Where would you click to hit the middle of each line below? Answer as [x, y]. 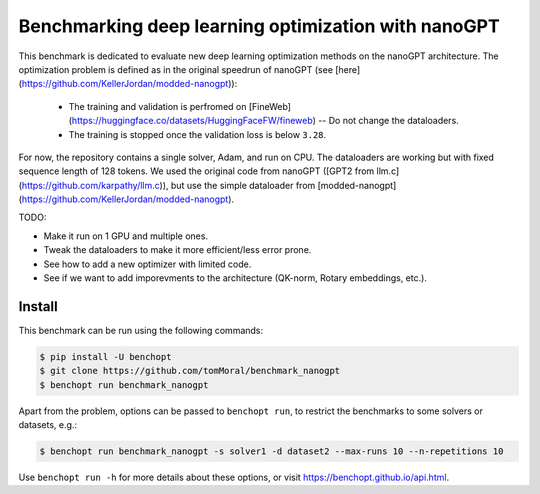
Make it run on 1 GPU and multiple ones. [126, 236]
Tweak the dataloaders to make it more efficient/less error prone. [177, 250]
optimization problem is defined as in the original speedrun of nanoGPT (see [176, 69]
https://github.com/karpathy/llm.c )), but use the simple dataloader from [168, 185]
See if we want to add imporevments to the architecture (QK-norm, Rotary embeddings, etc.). [235, 278]
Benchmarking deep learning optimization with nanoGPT [259, 26]
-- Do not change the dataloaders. [388, 121]
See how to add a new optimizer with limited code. [147, 264]
